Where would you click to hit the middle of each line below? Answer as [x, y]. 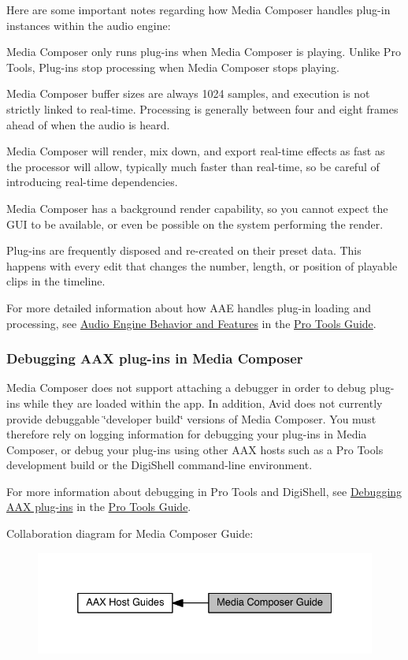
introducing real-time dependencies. [92, 182]
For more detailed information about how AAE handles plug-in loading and [189, 307]
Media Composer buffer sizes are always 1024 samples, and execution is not [188, 93]
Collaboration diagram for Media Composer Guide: [130, 533]
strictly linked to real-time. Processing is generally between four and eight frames [202, 108]
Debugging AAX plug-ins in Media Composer [155, 358]
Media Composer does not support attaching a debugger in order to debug [186, 388]
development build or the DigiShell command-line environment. [159, 465]
